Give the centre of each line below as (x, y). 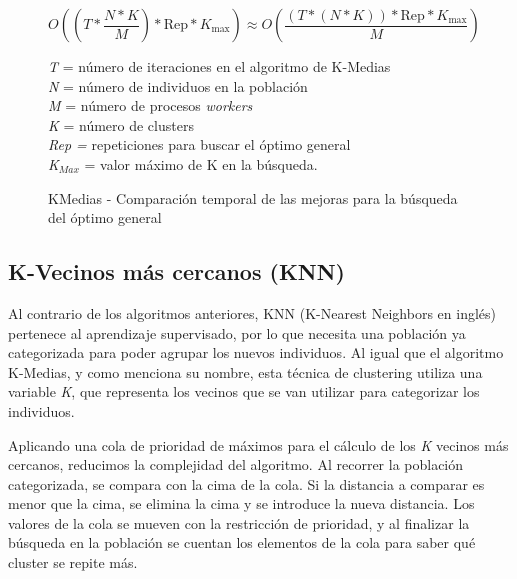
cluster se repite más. (73, 562)
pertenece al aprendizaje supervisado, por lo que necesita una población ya (237, 332)
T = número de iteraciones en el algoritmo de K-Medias (219, 66)
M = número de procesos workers (150, 105)
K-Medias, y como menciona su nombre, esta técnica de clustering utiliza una (245, 371)
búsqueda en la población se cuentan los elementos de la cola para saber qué (242, 542)
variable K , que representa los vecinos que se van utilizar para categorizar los (244, 391)
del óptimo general (105, 217)
